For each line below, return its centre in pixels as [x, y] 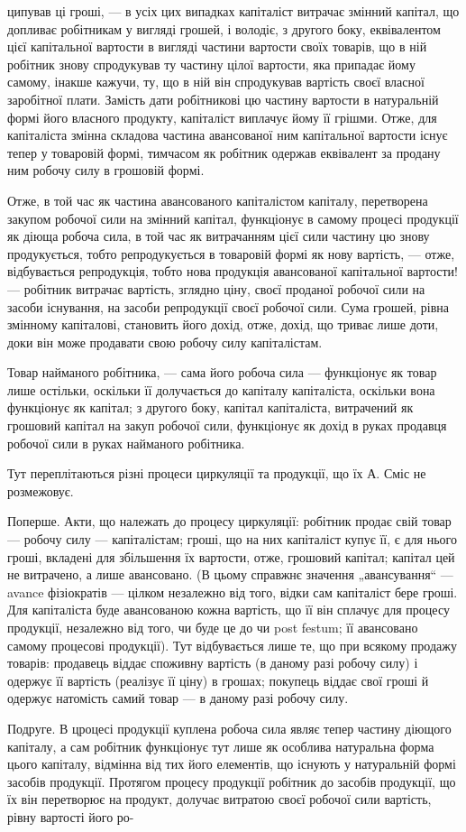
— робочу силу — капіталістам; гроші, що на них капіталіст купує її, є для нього [232, 539]
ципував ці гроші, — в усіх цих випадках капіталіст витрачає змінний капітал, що [233, 11]
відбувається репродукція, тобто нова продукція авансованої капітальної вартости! [233, 271]
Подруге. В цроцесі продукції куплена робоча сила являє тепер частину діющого [229, 728]
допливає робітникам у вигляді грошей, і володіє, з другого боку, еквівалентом [224, 28]
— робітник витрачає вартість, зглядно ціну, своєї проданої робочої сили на [216, 288]
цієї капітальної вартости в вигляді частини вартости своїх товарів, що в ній [217, 46]
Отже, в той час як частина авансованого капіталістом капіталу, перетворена [218, 200]
